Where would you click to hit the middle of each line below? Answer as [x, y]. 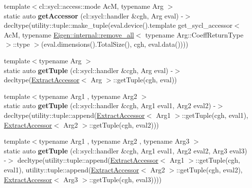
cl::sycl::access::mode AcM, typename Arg [101, 6]
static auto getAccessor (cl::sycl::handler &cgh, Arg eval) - [94, 15]
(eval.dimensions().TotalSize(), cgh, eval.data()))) [115, 44]
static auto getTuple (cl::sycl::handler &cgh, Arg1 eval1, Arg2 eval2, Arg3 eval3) [126, 150]
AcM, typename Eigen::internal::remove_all [69, 34]
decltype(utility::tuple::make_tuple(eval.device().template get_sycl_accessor [118, 25]
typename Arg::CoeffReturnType [194, 34]
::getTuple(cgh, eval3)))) [126, 179]
